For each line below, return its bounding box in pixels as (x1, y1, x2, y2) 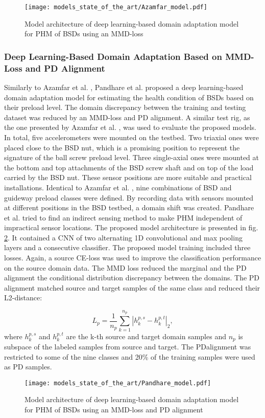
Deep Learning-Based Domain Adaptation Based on (4, 50, 222, 62)
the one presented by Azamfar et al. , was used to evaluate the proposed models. (4, 122, 256, 133)
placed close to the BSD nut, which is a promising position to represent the (4, 142, 240, 152)
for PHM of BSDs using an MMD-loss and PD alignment (25, 404, 203, 415)
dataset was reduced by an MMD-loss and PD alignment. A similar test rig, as (4, 112, 250, 122)
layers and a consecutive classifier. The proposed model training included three (4, 242, 251, 253)
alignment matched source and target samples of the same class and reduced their (4, 282, 260, 293)
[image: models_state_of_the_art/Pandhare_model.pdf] (25, 379, 211, 387)
